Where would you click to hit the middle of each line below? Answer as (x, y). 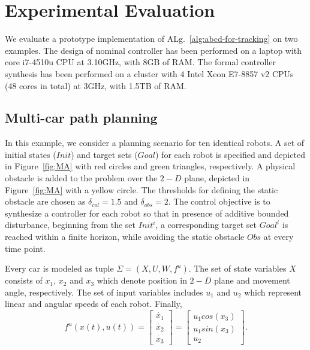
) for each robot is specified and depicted (230, 154)
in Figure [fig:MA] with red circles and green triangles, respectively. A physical (150, 166)
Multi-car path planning (81, 118)
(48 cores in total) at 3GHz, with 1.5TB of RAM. (96, 85)
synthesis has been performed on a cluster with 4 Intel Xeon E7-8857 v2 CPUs (149, 73)
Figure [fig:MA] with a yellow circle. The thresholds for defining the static (142, 189)
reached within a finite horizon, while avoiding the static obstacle (125, 237)
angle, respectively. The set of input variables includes (104, 292)
